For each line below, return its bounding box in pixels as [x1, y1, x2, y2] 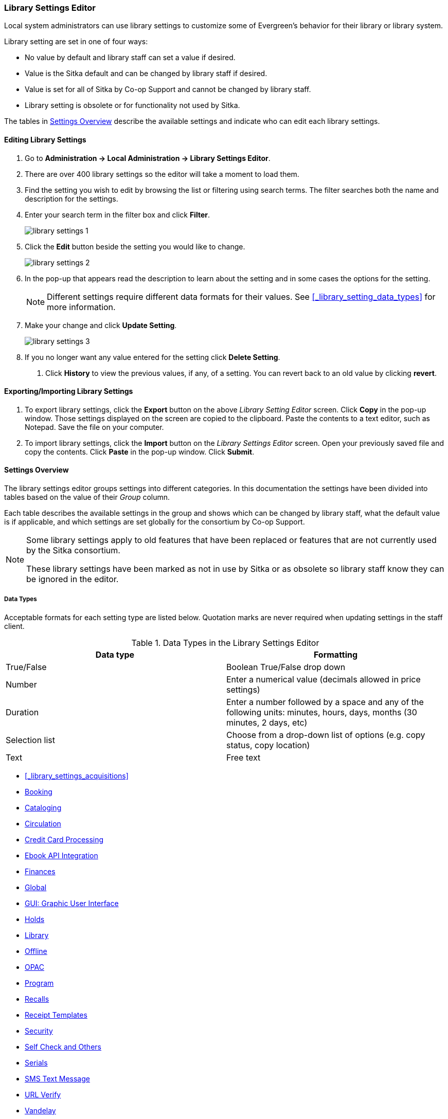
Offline [25, 946, 47, 955]
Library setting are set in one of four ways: [4, 37, 148, 46]
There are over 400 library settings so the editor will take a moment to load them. [25, 169, 299, 178]
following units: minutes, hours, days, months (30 [226, 707, 417, 717]
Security [25, 1026, 53, 1035]
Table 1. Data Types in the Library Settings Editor [131, 637, 319, 648]
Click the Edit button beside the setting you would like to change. [25, 242, 245, 251]
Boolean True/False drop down [226, 661, 346, 672]
